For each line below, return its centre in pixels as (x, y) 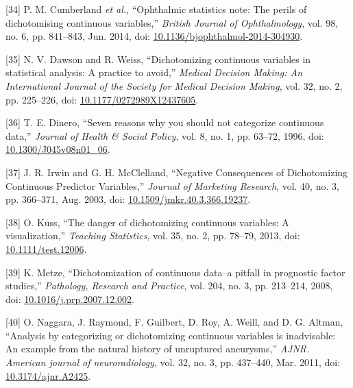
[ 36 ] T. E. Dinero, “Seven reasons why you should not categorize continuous (165, 122)
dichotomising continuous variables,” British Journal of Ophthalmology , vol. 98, (172, 22)
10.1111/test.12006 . (46, 248)
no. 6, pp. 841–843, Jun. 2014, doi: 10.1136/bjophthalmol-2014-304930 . (154, 36)
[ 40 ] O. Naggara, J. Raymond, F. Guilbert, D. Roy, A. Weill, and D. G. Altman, (174, 322)
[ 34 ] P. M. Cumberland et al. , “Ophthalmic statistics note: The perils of (156, 9)
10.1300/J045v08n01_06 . (58, 149)
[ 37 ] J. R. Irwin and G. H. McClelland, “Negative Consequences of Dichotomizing (177, 172)
